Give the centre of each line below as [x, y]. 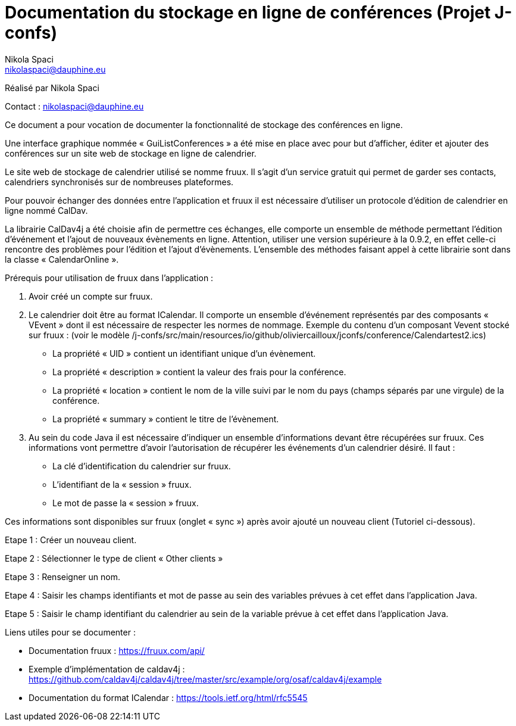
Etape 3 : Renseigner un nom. [63, 577]
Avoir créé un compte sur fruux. [91, 296]
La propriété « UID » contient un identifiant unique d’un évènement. [184, 353]
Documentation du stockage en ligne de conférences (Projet [248, 13]
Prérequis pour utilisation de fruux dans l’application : [109, 278]
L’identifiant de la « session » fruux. [122, 484]
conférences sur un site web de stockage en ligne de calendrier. [131, 153]
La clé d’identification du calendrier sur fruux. [142, 466]
